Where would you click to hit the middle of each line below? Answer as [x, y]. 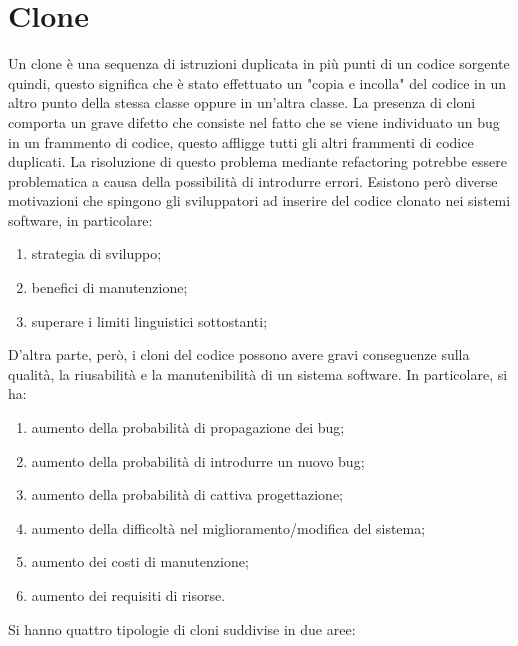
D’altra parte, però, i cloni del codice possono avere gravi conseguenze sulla [239, 354]
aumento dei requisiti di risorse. [128, 595]
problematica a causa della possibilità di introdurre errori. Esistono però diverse [253, 180]
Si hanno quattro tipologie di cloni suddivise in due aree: [182, 628]
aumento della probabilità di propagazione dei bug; [188, 427]
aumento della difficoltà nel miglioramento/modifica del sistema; [228, 527]
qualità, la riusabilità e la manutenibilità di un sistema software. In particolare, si [258, 373]
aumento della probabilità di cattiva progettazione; [187, 494]
